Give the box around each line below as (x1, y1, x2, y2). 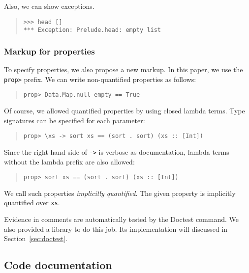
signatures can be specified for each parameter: (4, 115, 145, 125)
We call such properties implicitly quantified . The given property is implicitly (4, 188, 236, 198)
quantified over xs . (4, 197, 60, 208)
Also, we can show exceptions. (4, 1, 94, 11)
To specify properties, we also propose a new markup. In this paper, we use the (4, 64, 243, 75)
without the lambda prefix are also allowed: (4, 156, 135, 166)
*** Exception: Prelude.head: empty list (23, 27, 161, 34)
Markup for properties (4, 45, 95, 57)
